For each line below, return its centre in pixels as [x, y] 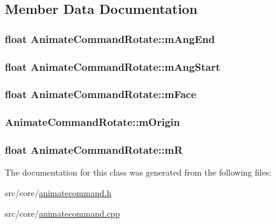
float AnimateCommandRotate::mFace [101, 94]
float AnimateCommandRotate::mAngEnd [110, 38]
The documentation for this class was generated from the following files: [138, 172]
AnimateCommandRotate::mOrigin [93, 122]
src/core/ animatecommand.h [58, 192]
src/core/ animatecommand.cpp [62, 213]
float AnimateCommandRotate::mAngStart [113, 66]
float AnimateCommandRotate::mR [94, 150]
